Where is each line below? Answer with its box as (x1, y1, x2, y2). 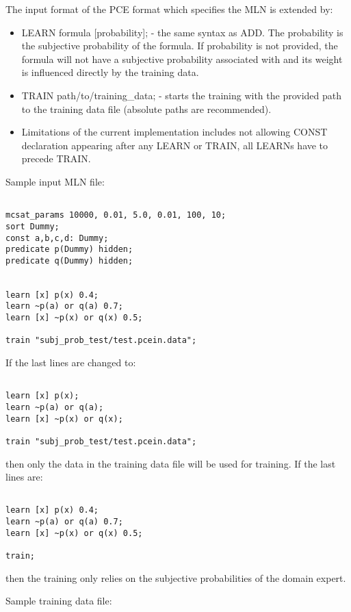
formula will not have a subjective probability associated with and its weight (21, 51, 343, 66)
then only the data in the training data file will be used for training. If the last (5, 456, 336, 470)
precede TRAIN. (21, 151, 91, 166)
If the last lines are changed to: (5, 355, 136, 370)
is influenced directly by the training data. (21, 65, 199, 79)
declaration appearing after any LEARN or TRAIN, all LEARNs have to (21, 138, 328, 152)
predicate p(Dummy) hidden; (5, 244, 133, 255)
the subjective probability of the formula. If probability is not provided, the (21, 38, 338, 53)
